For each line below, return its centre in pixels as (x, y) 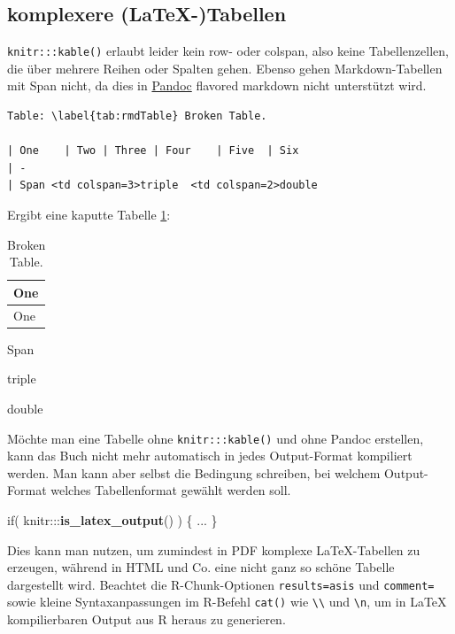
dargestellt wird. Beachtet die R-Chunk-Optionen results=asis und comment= (221, 584)
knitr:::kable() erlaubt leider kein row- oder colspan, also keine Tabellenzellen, (228, 51)
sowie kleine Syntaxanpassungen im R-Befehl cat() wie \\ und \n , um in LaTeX (227, 602)
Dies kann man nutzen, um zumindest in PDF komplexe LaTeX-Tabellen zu (214, 549)
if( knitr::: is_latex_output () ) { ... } (112, 519)
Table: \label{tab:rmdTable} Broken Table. (137, 116)
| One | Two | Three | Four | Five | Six (153, 151)
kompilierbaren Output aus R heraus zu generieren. (147, 619)
